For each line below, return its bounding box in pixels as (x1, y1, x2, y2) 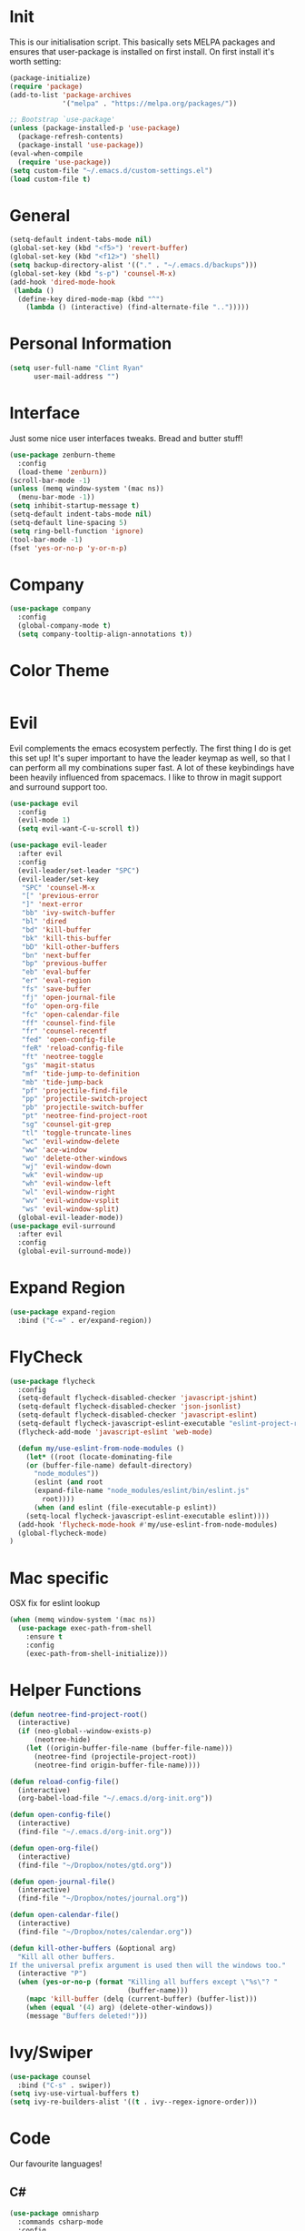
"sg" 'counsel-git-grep (21, 1120, 112, 1129)
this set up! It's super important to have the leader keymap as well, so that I (9, 752, 290, 763)
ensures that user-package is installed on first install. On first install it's (9, 45, 275, 56)
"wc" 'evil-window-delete (21, 1136, 120, 1146)
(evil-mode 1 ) (17, 816, 71, 825)
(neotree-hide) (33, 1735, 92, 1744)
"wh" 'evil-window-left (21, 1179, 112, 1188)
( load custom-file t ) (9, 175, 92, 184)
